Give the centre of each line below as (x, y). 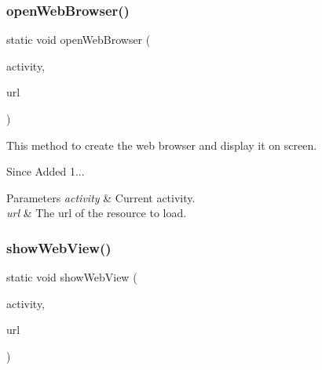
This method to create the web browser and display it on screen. (162, 145)
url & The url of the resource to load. (97, 213)
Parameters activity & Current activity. (101, 197)
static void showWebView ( (72, 277)
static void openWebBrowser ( (79, 40)
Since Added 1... (46, 171)
